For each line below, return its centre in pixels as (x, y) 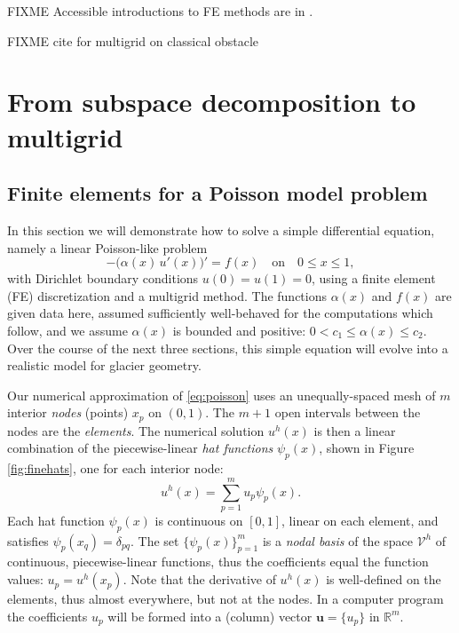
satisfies (28, 540)
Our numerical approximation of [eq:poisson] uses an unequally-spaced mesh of (222, 395)
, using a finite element (374, 278)
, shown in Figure (367, 448)
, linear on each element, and (360, 520)
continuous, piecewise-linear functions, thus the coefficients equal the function (218, 562)
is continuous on (199, 520)
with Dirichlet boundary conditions (103, 278)
